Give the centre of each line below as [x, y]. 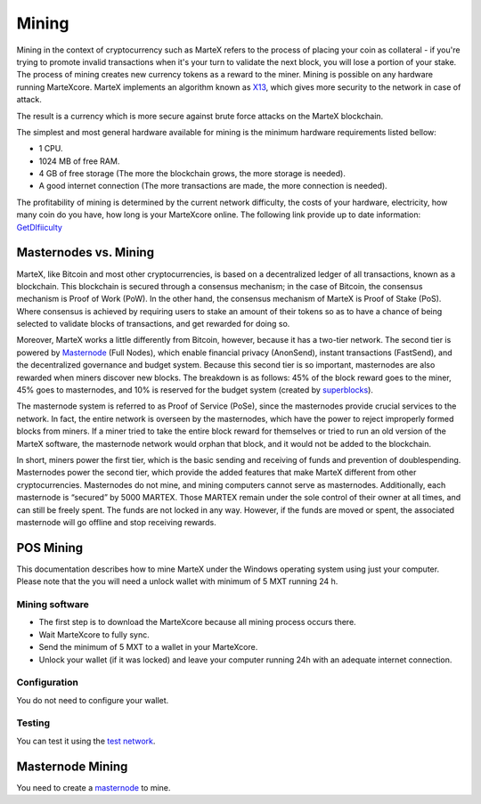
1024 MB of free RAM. [79, 161]
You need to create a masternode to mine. [94, 787]
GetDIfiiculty [39, 227]
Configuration [48, 683]
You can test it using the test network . [86, 741]
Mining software [53, 605]
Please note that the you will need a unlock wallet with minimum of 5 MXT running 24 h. [177, 581]
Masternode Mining [72, 766]
